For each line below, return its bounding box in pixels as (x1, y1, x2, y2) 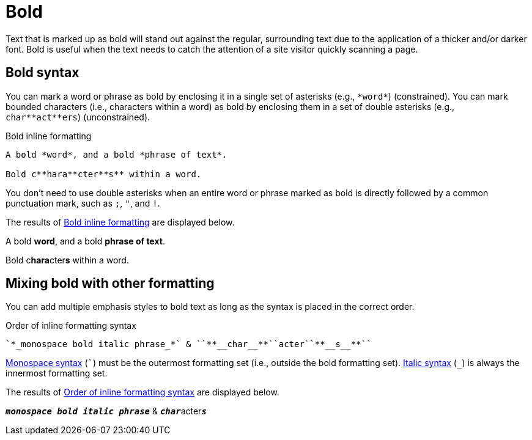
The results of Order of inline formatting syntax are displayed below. (6, 387, 279, 398)
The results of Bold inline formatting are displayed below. (6, 216, 235, 227)
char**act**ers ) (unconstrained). (6, 111, 150, 122)
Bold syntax (6, 65, 79, 81)
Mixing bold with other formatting (6, 276, 215, 291)
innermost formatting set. (6, 368, 108, 379)
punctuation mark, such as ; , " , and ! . (6, 197, 160, 208)
